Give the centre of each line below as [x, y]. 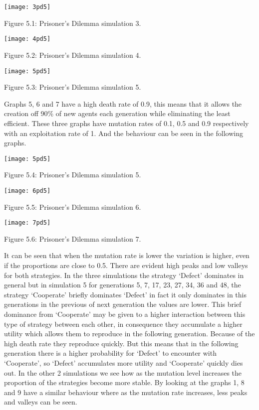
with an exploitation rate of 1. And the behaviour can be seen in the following [124, 133]
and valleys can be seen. [41, 402]
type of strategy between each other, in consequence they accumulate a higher [123, 324]
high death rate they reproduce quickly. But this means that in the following [121, 343]
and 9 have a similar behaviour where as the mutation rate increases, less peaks [126, 392]
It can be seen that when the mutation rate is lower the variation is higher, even [127, 255]
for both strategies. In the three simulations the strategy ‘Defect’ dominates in [124, 275]
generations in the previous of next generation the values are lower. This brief [123, 304]
